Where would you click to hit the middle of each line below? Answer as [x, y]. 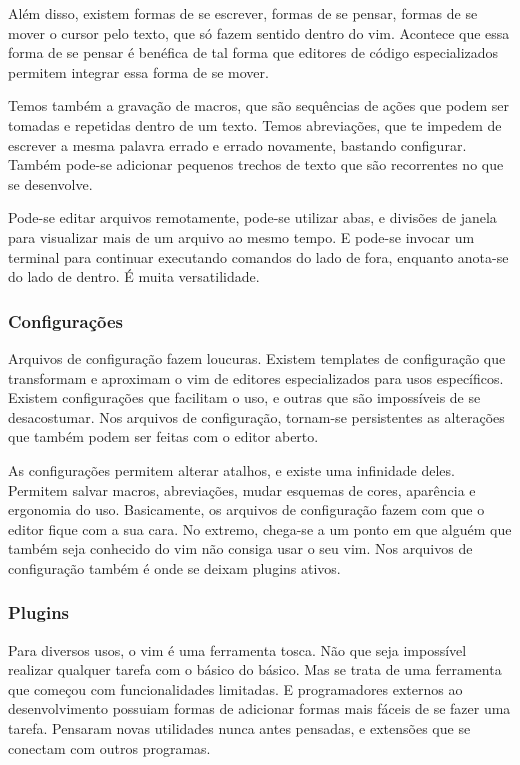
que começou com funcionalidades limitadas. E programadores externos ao [235, 688]
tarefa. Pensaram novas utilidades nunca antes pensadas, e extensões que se [239, 728]
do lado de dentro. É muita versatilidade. [134, 276]
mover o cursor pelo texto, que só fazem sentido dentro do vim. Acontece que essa [259, 32]
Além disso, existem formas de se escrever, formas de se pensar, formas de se [243, 13]
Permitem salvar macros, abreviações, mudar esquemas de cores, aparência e [242, 489]
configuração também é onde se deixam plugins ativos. [174, 567]
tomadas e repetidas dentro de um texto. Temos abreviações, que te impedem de [255, 124]
